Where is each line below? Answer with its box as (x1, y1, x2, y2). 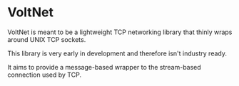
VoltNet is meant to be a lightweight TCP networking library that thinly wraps (7, 28, 233, 36)
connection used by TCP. (7, 70, 82, 79)
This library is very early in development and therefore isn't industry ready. (7, 49, 227, 58)
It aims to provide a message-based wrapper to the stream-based (7, 63, 201, 71)
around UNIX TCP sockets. (7, 35, 86, 43)
